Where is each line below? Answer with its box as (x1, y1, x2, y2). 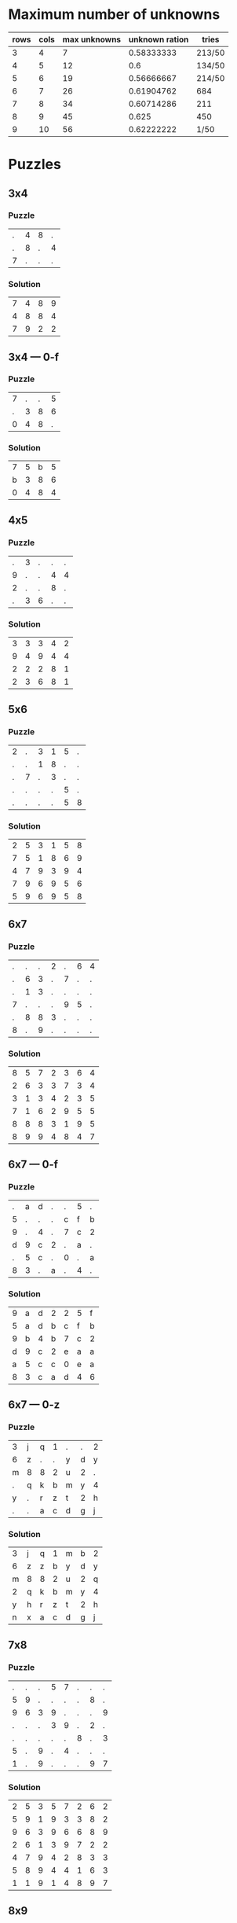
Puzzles (8, 156, 61, 174)
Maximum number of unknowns (8, 6, 221, 24)
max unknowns (62, 34, 122, 45)
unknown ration (128, 34, 189, 45)
